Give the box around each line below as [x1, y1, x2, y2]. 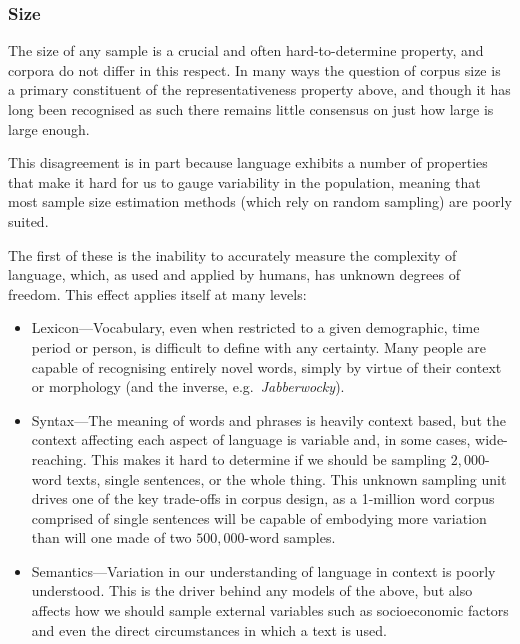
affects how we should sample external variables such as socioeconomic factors [31, 600, 509, 621]
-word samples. [244, 527, 336, 548]
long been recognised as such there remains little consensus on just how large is [8, 99, 494, 119]
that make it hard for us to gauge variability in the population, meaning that [8, 171, 481, 192]
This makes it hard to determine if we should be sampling [91, 448, 446, 469]
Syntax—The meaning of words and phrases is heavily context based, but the [31, 409, 506, 430]
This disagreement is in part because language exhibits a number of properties [8, 152, 488, 173]
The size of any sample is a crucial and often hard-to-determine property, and [8, 40, 484, 61]
